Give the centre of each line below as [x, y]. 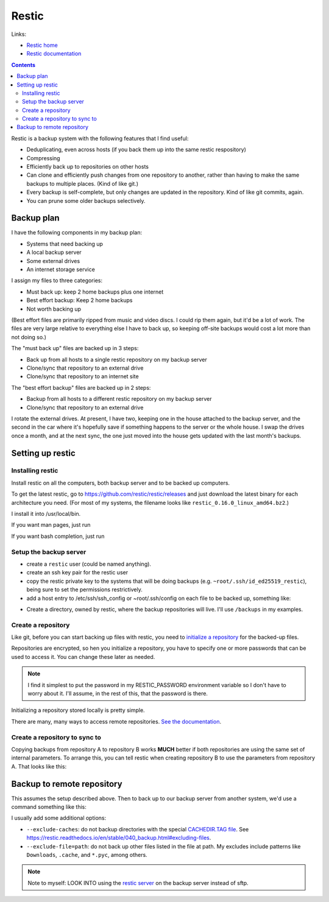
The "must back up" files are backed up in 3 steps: [75, 348]
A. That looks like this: [39, 766]
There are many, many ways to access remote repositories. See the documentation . [116, 721]
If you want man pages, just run [51, 525]
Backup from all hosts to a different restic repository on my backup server [119, 399]
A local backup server [54, 252]
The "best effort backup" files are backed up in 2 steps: [81, 387]
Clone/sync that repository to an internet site [83, 376]
